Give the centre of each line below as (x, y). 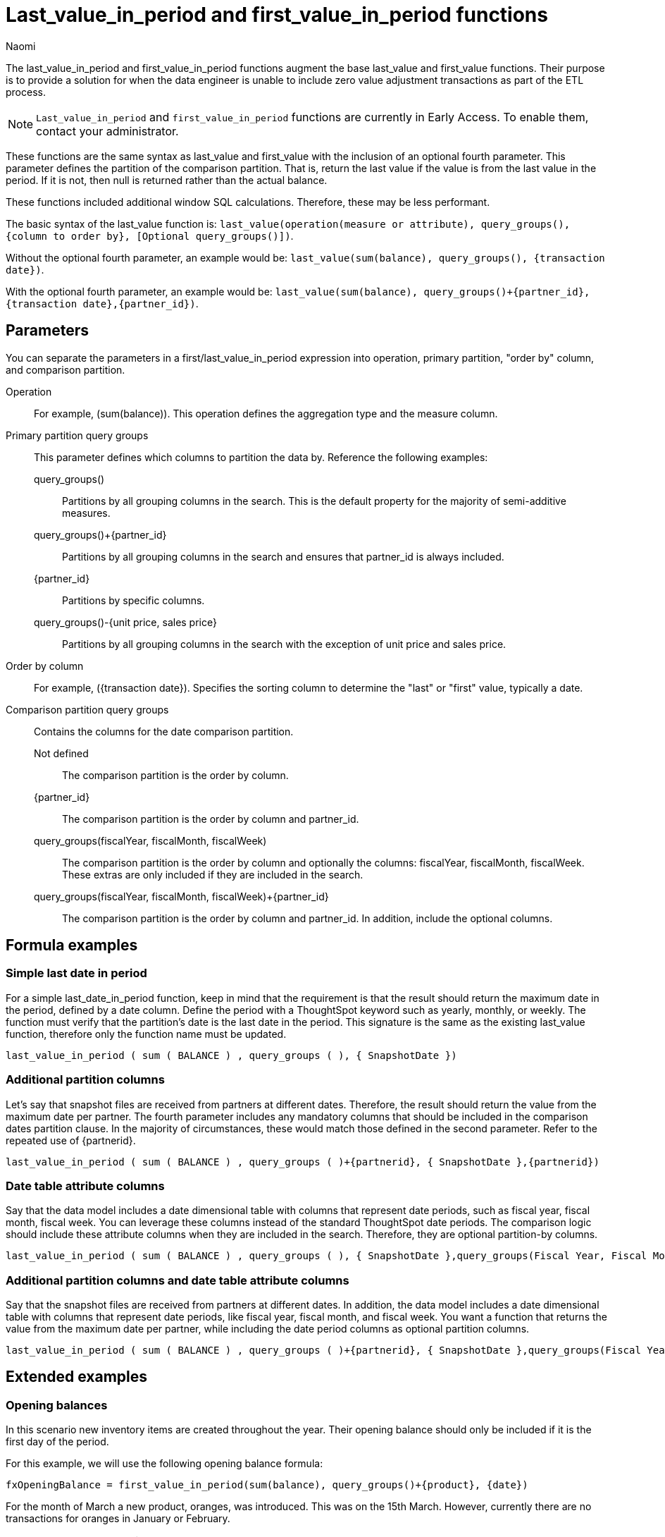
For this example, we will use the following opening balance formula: (164, 1464)
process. (26, 92)
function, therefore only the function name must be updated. (146, 1034)
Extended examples (77, 1377)
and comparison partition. (66, 369)
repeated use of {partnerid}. (71, 1140)
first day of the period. (57, 1442)
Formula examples (72, 945)
